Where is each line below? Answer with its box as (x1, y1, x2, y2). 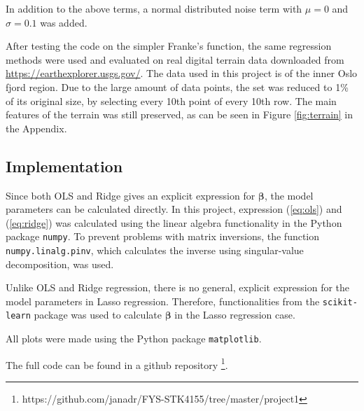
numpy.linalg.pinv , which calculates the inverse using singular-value (6, 242, 304, 257)
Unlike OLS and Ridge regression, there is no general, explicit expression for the (6, 280, 350, 295)
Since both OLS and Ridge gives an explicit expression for (6, 188, 255, 202)
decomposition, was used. (6, 256, 114, 271)
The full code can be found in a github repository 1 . (6, 355, 228, 372)
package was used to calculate (34, 307, 162, 322)
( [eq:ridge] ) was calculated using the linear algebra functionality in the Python (6, 215, 342, 230)
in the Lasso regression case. (174, 307, 295, 322)
